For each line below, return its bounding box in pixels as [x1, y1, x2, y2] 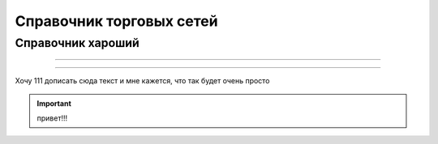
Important [36, 98, 72, 108]
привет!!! [36, 113, 68, 123]
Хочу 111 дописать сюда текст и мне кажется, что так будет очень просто [15, 76, 270, 86]
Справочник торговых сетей [15, 12, 218, 30]
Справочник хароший [15, 36, 140, 50]
